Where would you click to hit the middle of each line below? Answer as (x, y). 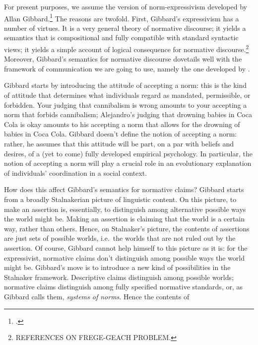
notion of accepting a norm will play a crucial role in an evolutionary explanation (128, 163)
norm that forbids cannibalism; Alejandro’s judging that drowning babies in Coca (128, 114)
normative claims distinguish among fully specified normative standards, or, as (123, 287)
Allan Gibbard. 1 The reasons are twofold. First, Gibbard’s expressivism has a (122, 17)
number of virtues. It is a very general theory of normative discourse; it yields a (125, 28)
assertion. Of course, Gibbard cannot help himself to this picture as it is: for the (126, 247)
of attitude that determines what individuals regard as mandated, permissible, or (127, 95)
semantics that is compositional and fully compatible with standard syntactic (121, 37)
